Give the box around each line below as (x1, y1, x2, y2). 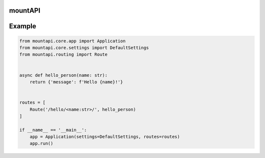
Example (9, 22, 36, 30)
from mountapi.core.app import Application (19, 38, 126, 44)
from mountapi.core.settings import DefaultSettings (19, 45, 149, 51)
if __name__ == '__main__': (19, 127, 87, 133)
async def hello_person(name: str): (19, 72, 108, 78)
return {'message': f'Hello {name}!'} (29, 79, 123, 85)
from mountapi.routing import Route (19, 52, 108, 57)
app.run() (29, 141, 53, 146)
